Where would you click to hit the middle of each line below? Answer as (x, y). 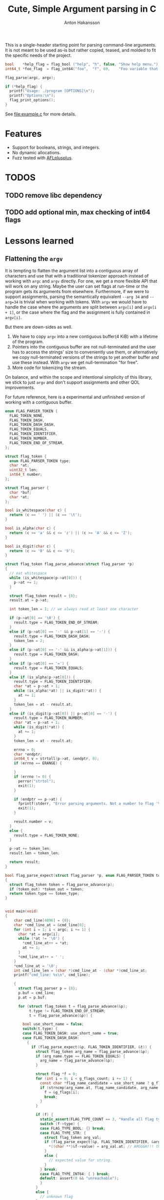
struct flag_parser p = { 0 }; (48, 989)
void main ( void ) (21, 911)
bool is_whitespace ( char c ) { (36, 510)
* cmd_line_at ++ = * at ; (46, 943)
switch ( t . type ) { (40, 1029)
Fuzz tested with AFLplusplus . (42, 158)
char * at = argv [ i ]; (39, 934)
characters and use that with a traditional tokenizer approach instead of (77, 276)
